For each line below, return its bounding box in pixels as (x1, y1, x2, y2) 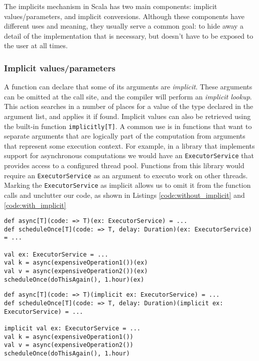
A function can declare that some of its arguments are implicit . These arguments (4, 81, 252, 92)
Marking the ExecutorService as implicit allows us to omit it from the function (4, 180, 251, 190)
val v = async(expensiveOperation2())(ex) (4, 268, 148, 275)
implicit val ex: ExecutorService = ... (4, 325, 141, 332)
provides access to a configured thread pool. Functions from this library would (4, 160, 244, 171)
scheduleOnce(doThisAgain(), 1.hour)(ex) (4, 276, 145, 283)
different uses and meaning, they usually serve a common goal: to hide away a (4, 21, 244, 31)
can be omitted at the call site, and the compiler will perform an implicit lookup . (4, 91, 252, 101)
